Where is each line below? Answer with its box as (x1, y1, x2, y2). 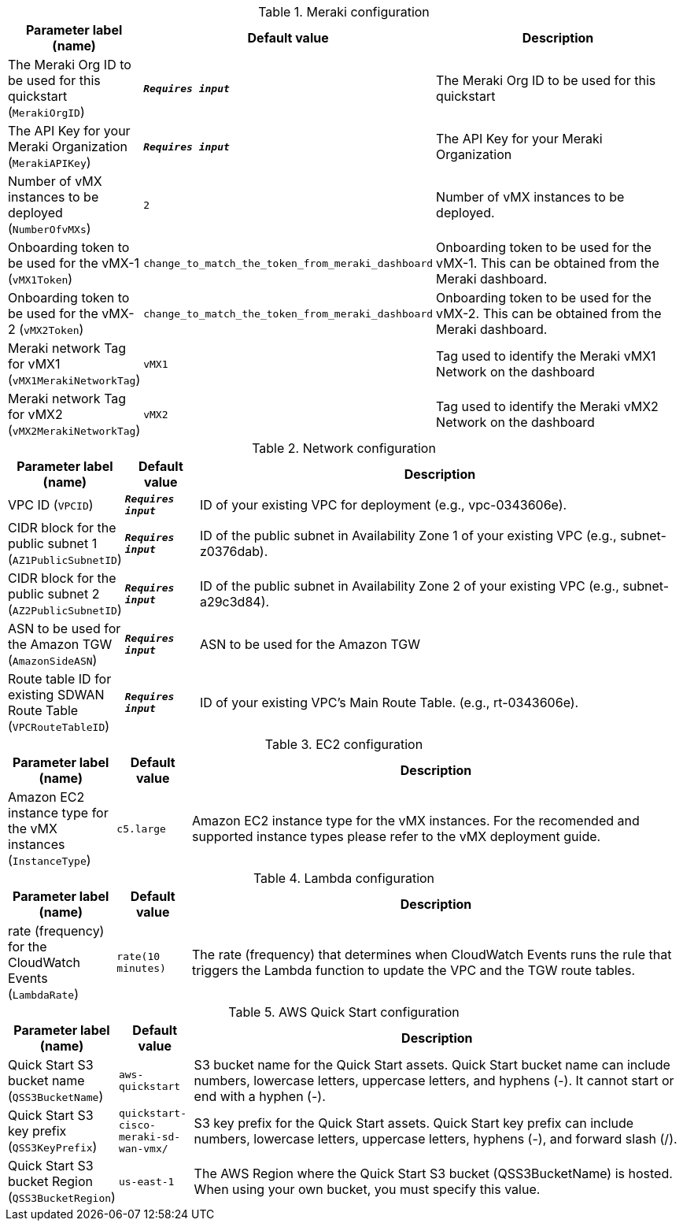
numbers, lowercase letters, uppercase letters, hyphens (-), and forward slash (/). (194, 1131, 677, 1147)
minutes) (116, 962, 166, 974)
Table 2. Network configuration (252, 440, 436, 456)
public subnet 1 (8, 536, 98, 551)
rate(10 (116, 951, 161, 962)
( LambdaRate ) (8, 986, 79, 1002)
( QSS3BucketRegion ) (8, 1189, 116, 1205)
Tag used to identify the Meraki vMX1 (436, 348, 656, 364)
